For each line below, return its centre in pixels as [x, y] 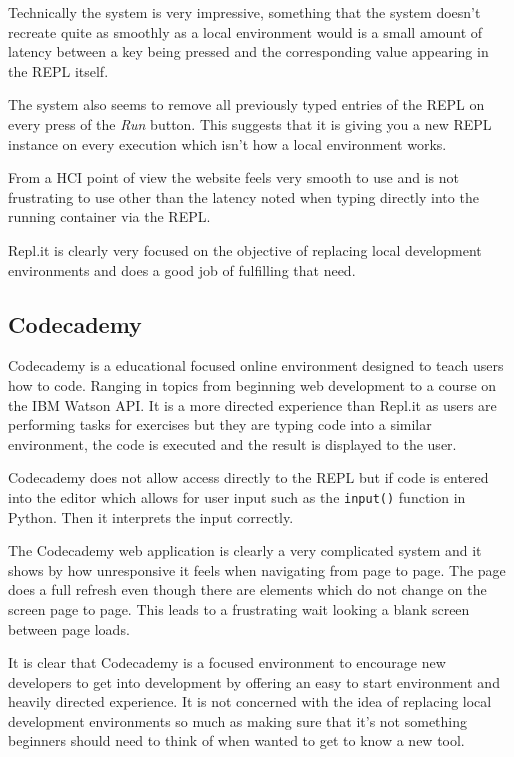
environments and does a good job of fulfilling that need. [182, 269]
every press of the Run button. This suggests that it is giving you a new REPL [250, 123]
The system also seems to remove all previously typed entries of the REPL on [246, 104]
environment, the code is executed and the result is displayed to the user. [232, 443]
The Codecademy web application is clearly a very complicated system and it [245, 550]
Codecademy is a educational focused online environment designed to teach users [256, 365]
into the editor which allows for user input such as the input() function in [237, 496]
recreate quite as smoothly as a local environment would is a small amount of [245, 31]
